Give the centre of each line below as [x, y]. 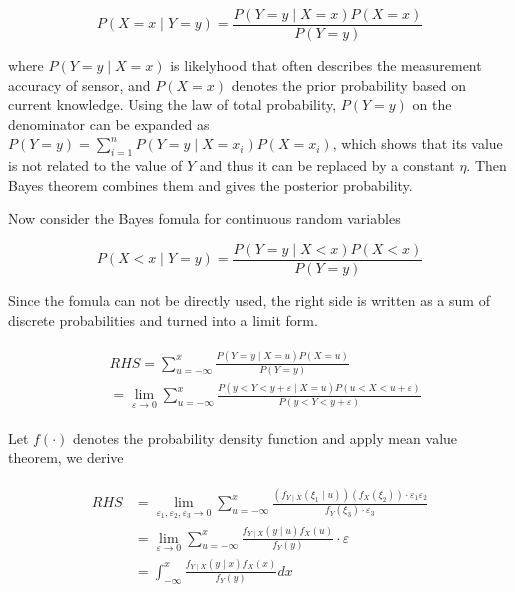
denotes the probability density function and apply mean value [265, 437]
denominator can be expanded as [109, 123]
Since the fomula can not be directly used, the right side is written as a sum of [249, 300]
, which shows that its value [417, 143]
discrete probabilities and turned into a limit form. [163, 319]
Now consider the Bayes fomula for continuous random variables [204, 218]
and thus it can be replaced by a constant [327, 165]
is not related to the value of [95, 165]
